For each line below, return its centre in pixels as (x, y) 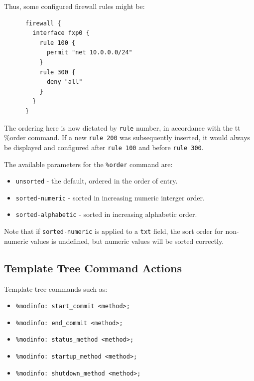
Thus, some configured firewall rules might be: (74, 6)
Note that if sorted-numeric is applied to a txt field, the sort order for (114, 231)
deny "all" (64, 82)
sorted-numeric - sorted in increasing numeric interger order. (110, 197)
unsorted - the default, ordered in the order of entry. (97, 181)
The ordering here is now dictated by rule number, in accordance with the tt (122, 127)
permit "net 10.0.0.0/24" (89, 53)
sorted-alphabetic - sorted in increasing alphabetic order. (106, 214)
